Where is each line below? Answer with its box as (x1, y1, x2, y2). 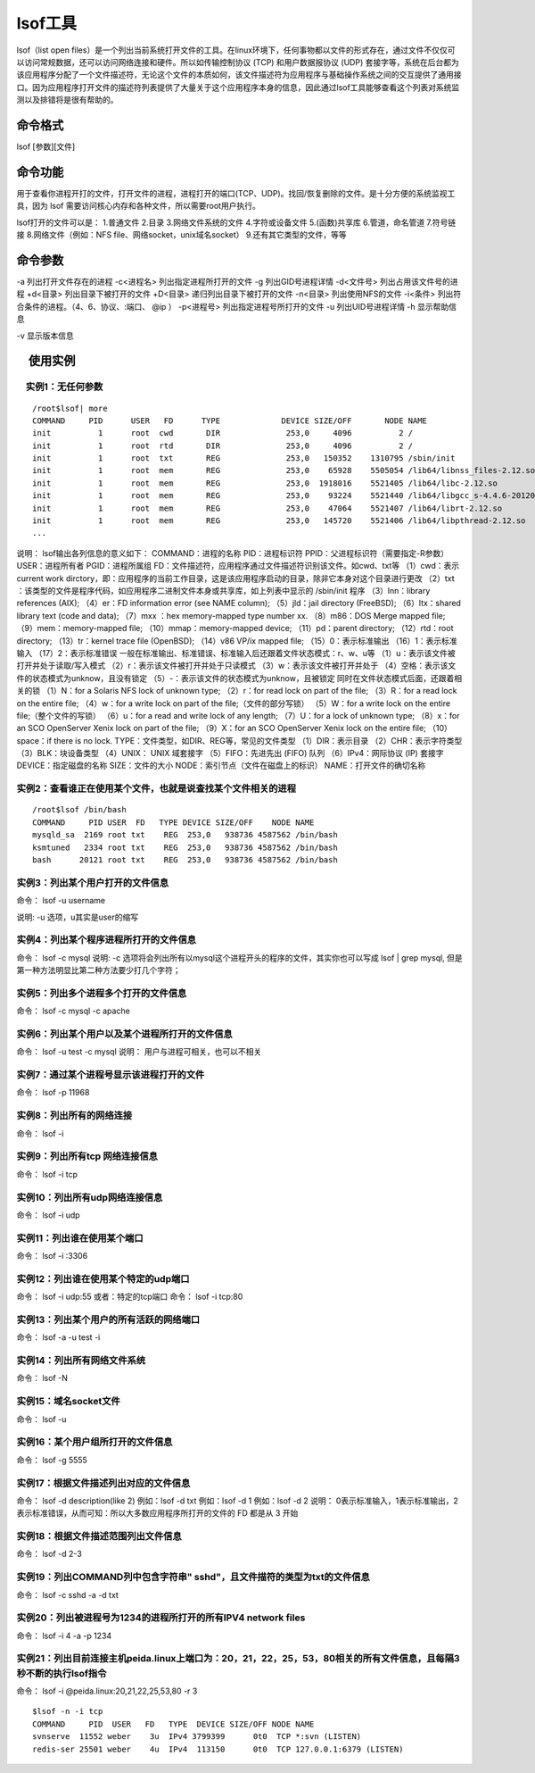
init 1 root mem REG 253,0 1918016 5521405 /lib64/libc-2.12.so (32, 478, 498, 488)
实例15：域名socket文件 (16, 1395, 120, 1408)
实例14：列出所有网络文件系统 (16, 1354, 146, 1367)
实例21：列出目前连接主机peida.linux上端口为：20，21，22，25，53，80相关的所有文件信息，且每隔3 (16, 1652, 460, 1665)
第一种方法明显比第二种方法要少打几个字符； (16, 965, 181, 976)
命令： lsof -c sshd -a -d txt (16, 1589, 119, 1600)
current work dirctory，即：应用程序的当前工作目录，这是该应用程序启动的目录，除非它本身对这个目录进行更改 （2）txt (16, 572, 455, 584)
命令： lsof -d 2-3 (16, 1549, 82, 1560)
